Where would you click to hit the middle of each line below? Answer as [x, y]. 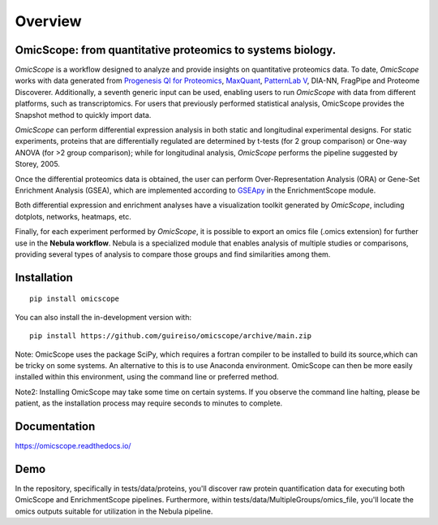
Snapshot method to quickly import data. [83, 115]
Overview [48, 21]
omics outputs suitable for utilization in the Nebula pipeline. [114, 511]
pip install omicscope [75, 299]
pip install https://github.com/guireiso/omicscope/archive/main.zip [171, 336]
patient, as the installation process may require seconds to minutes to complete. [149, 403]
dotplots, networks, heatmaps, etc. [73, 216]
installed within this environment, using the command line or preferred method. [147, 377]
